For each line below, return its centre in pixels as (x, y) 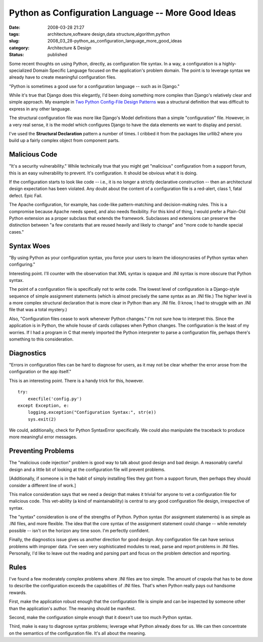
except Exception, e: (43, 405)
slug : (14, 41)
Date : (15, 27)
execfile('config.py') (55, 399)
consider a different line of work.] (43, 485)
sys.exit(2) (42, 419)
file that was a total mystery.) (38, 310)
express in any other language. (40, 109)
